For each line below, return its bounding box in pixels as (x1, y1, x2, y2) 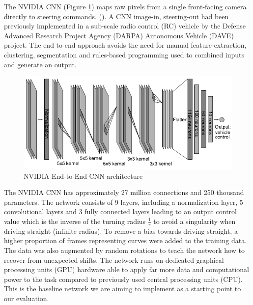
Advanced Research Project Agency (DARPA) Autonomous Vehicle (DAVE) (4, 30, 234, 40)
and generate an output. (4, 59, 77, 69)
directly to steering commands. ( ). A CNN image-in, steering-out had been (4, 11, 229, 21)
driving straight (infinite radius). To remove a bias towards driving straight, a (4, 225, 238, 236)
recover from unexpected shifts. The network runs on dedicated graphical (4, 254, 224, 265)
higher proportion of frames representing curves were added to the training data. (4, 235, 247, 246)
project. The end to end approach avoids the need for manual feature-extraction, (4, 40, 247, 50)
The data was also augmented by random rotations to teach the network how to (4, 245, 245, 255)
